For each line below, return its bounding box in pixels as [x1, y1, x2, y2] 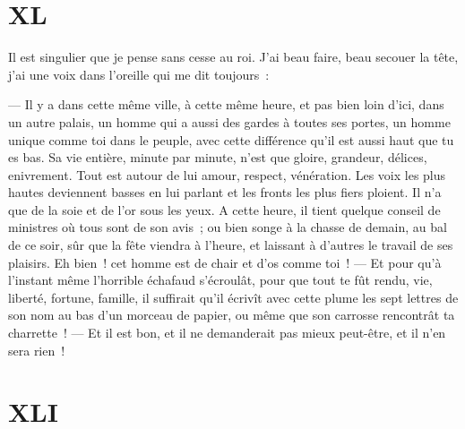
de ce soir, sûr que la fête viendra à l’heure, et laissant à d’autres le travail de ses [8, 236, 453, 254]
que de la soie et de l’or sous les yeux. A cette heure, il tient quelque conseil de [8, 200, 441, 219]
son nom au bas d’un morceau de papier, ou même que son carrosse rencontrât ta [8, 305, 455, 324]
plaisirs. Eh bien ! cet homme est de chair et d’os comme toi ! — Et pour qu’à [8, 253, 442, 271]
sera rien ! [8, 340, 65, 359]
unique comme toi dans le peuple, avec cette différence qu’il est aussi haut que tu [8, 130, 454, 149]
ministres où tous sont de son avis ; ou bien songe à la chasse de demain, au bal [8, 218, 447, 236]
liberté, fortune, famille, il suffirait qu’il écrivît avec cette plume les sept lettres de [8, 287, 459, 306]
